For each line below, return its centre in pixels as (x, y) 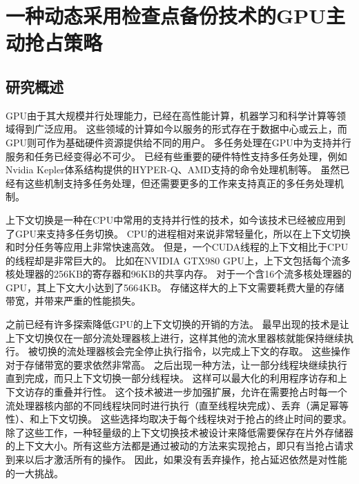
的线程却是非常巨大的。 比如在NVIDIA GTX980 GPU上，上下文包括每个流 (173, 260)
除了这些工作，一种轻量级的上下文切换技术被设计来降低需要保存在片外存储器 (179, 432)
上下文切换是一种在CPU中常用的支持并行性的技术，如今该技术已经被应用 (171, 219)
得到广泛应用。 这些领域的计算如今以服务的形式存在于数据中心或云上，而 (181, 129)
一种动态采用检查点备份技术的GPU (166, 16)
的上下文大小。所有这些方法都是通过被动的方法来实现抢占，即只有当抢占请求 (179, 446)
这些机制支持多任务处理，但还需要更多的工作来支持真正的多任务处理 (179, 183)
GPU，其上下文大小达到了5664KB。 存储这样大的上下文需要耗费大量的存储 (175, 287)
